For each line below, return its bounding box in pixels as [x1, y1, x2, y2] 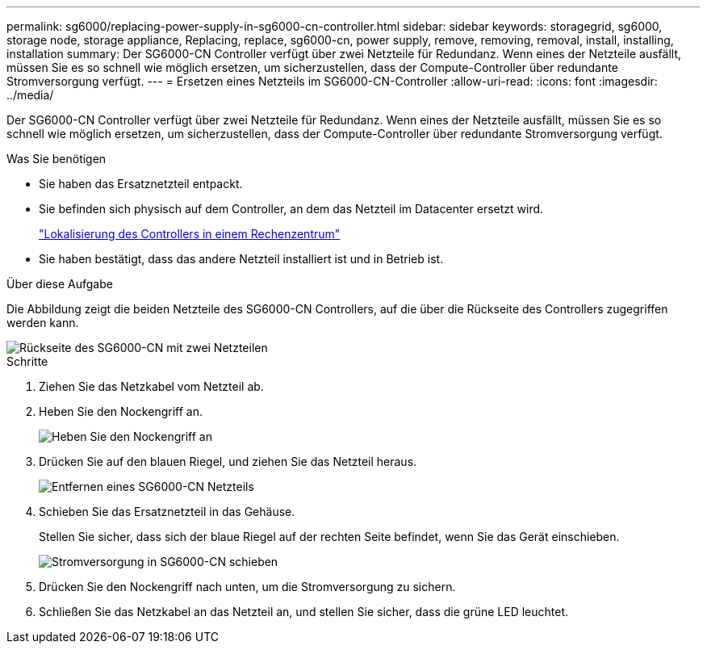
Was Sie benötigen [6, 152, 107, 166]
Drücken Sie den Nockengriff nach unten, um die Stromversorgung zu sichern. [39, 580, 456, 593]
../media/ [6, 88, 54, 102]
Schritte [6, 354, 48, 368]
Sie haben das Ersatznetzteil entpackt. [39, 177, 243, 191]
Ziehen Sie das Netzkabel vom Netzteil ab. [39, 380, 264, 393]
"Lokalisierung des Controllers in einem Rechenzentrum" [39, 227, 341, 241]
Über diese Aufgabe [6, 277, 113, 291]
